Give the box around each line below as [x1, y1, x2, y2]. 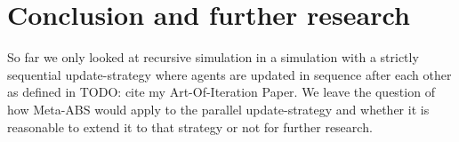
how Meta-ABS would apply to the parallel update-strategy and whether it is [7, 99, 430, 118]
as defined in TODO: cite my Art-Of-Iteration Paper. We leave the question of [7, 83, 435, 101]
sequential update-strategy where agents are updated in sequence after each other [7, 65, 452, 83]
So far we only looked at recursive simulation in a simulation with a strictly [7, 48, 419, 67]
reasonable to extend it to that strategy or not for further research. [7, 117, 373, 136]
